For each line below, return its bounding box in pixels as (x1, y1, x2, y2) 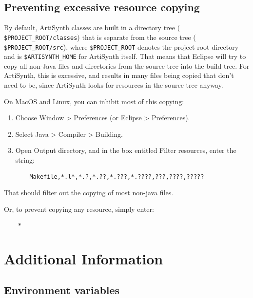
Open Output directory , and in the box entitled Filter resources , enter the (15, 145, 236, 155)
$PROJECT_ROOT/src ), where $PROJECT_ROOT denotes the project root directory (4, 41, 239, 52)
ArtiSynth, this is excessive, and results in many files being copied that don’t (4, 70, 234, 80)
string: (15, 154, 35, 165)
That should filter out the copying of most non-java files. (4, 187, 174, 198)
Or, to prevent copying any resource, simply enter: (4, 204, 154, 214)
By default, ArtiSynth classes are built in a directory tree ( (4, 22, 180, 33)
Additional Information (4, 249, 163, 269)
